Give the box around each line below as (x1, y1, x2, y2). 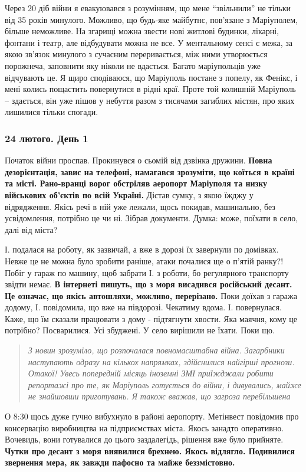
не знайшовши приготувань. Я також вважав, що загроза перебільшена (28, 390, 291, 402)
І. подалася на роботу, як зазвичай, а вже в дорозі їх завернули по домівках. (5, 243, 279, 255)
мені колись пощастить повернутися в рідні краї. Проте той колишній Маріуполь (5, 83, 296, 95)
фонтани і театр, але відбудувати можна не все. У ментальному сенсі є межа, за (5, 36, 292, 48)
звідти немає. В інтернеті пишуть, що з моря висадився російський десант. (5, 278, 292, 290)
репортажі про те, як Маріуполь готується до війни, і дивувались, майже (28, 378, 301, 391)
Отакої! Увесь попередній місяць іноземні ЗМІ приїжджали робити (28, 367, 274, 379)
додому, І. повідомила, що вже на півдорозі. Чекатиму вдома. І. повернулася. (5, 301, 282, 313)
